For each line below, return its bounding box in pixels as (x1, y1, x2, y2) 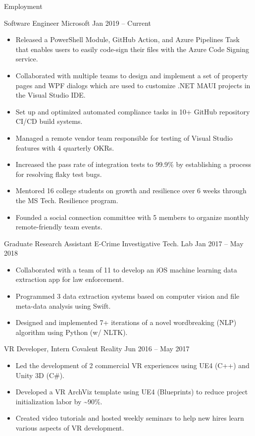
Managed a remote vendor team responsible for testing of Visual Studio (15, 132, 233, 143)
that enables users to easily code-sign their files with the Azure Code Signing (15, 44, 249, 54)
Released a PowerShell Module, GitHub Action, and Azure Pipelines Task (15, 34, 240, 45)
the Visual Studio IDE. (15, 90, 86, 100)
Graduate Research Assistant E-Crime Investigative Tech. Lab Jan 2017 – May (4, 238, 244, 248)
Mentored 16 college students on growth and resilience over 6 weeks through (15, 185, 247, 196)
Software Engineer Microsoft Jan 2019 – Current (4, 17, 152, 28)
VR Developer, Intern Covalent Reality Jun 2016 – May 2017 (4, 343, 190, 354)
